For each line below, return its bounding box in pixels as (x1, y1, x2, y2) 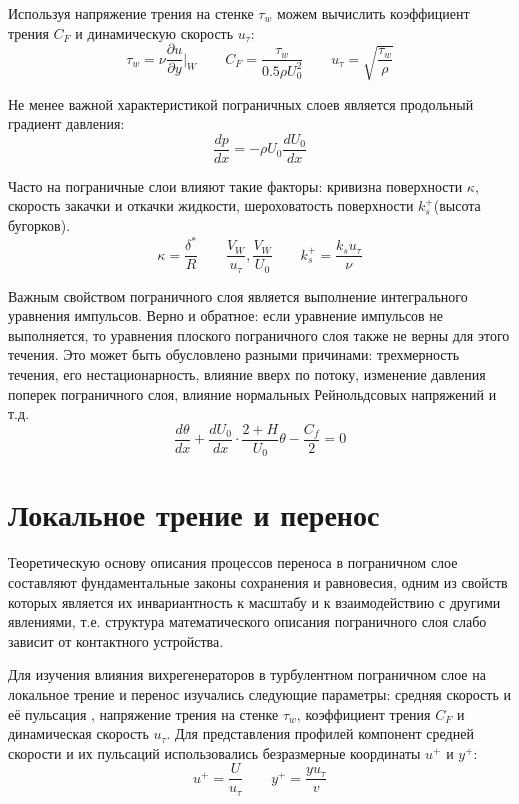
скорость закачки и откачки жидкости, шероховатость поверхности (8, 195, 414, 216)
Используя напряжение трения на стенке (8, 3, 254, 23)
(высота (433, 195, 481, 216)
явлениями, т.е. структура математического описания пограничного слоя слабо (8, 611, 487, 632)
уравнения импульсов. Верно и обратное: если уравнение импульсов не (8, 305, 444, 326)
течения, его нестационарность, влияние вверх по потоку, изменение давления (8, 364, 486, 384)
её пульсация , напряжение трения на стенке (8, 703, 279, 724)
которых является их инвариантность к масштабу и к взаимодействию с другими (8, 591, 501, 612)
